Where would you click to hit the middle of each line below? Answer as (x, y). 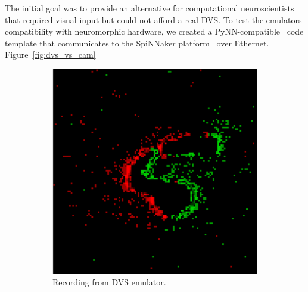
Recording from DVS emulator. (109, 282)
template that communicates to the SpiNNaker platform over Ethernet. (137, 43)
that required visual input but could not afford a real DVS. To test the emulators (153, 19)
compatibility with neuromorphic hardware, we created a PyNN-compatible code (154, 31)
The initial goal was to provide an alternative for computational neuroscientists (150, 8)
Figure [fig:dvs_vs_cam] (50, 55)
